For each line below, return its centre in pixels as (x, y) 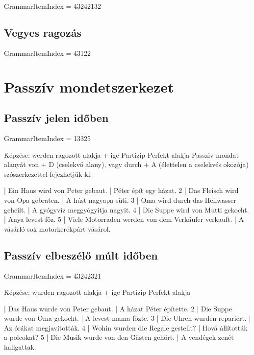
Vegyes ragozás (43, 32)
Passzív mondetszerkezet (89, 86)
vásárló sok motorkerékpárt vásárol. (57, 228)
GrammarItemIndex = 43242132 (53, 6)
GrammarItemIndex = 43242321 (53, 275)
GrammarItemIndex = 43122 (48, 53)
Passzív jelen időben (56, 118)
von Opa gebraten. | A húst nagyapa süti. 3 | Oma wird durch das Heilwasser (120, 200)
